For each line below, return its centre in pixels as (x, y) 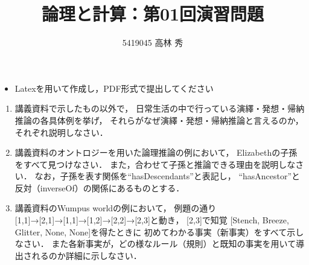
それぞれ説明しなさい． (61, 132)
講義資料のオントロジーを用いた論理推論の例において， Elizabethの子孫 (156, 152)
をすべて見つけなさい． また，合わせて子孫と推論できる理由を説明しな (155, 164)
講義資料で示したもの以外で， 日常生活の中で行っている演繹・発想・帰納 (160, 108)
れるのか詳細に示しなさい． (87, 255)
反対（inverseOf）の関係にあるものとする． (100, 187)
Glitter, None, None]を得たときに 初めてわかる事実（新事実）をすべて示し (159, 231)
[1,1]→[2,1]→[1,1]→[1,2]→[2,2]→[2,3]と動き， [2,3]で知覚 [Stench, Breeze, (152, 220)
